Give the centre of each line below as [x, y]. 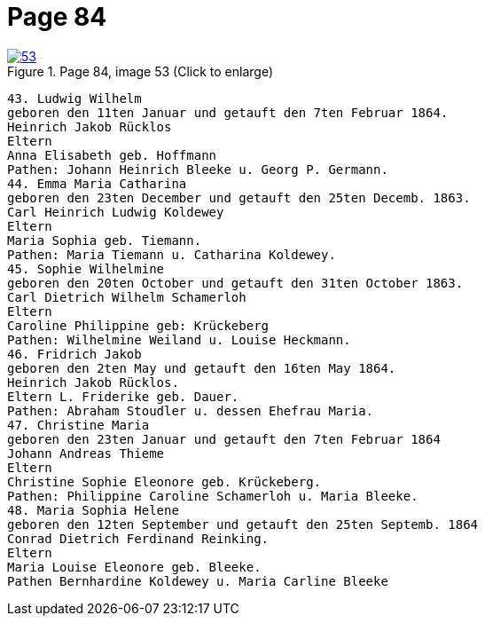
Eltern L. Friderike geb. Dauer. [123, 396]
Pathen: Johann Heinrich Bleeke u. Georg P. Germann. [198, 169]
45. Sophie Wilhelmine [86, 268]
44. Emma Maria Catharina [97, 183]
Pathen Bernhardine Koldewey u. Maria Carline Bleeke [198, 581]
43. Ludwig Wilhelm [74, 98]
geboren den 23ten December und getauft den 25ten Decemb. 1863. [239, 197]
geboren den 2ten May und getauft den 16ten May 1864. [202, 368]
